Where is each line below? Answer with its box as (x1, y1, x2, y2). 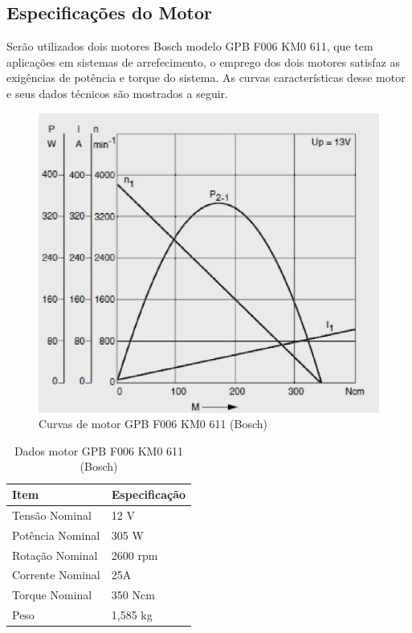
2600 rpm (111, 546, 158, 563)
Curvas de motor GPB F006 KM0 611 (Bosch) (39, 415, 267, 432)
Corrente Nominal (12, 566, 100, 583)
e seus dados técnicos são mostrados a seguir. (6, 84, 228, 101)
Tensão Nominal (12, 506, 92, 523)
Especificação (111, 486, 186, 503)
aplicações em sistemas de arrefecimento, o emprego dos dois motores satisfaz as (6, 53, 401, 70)
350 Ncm (111, 586, 155, 603)
